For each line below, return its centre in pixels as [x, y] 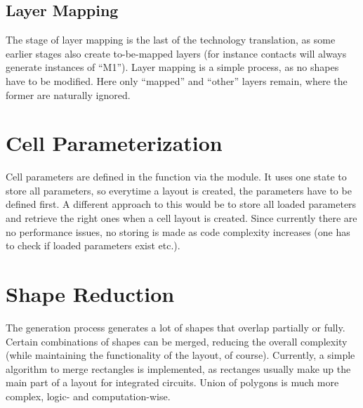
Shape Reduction [90, 294]
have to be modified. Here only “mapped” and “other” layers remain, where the [177, 80]
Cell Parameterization [114, 143]
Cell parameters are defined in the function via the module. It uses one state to [176, 177]
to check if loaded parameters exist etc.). [93, 245]
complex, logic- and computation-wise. [88, 396]
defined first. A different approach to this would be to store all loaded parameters [181, 204]
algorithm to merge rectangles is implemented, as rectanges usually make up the [178, 368]
